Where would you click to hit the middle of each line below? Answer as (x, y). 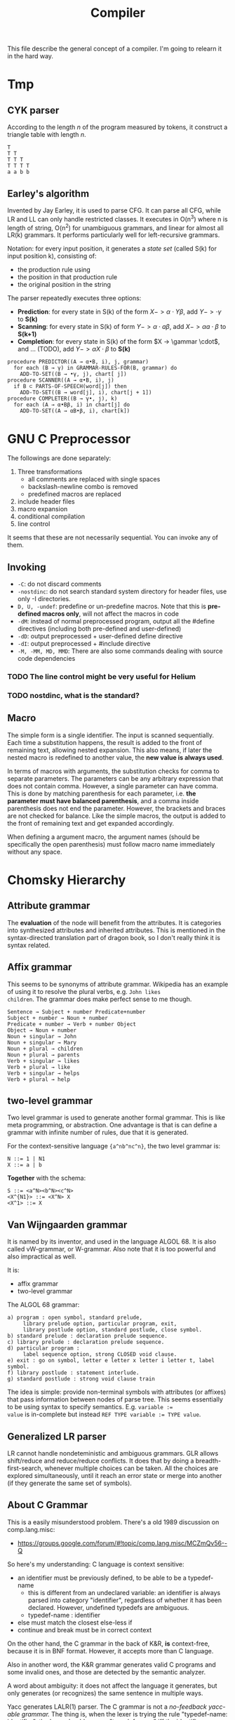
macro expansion (42, 509)
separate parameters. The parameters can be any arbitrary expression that (115, 778)
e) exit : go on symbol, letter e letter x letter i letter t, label (111, 1361)
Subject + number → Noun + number (58, 1018)
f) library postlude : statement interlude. (73, 1373)
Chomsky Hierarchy (67, 880)
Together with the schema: (47, 1178)
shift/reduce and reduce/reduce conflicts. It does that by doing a (101, 1460)
